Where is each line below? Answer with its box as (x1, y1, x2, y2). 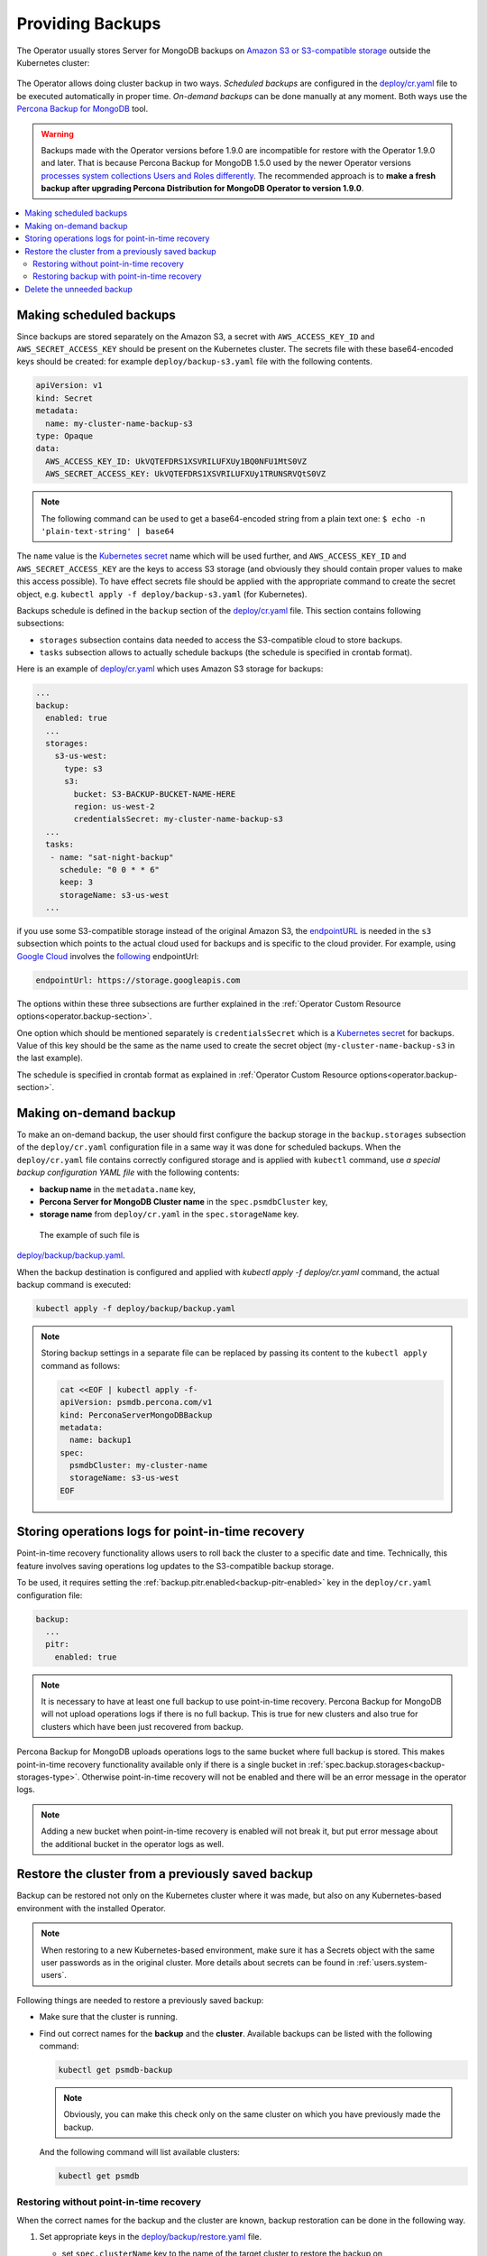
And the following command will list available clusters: (39, 2147, 241, 2158)
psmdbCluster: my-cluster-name (69, 1460, 207, 1471)
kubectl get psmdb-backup (58, 2065, 173, 2075)
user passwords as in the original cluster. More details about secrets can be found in (41, 1957, 355, 1968)
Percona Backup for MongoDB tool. (16, 104, 149, 115)
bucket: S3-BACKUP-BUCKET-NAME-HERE (73, 789, 236, 799)
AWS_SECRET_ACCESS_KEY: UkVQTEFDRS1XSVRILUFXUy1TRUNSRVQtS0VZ (45, 469, 326, 479)
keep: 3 (59, 877, 94, 888)
